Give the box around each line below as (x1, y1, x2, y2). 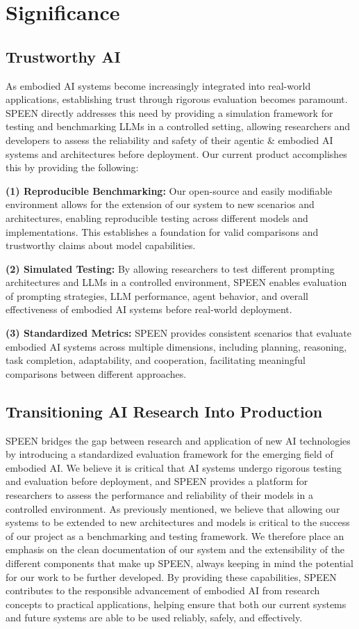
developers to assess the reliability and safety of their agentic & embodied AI (6, 132, 333, 147)
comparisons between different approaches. (6, 366, 187, 381)
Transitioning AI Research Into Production (6, 400, 323, 422)
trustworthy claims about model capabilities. (6, 238, 196, 253)
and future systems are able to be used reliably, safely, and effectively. (6, 610, 303, 625)
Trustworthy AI (6, 45, 121, 67)
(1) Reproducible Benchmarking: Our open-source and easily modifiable (6, 183, 333, 198)
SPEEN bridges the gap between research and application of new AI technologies (6, 433, 351, 447)
